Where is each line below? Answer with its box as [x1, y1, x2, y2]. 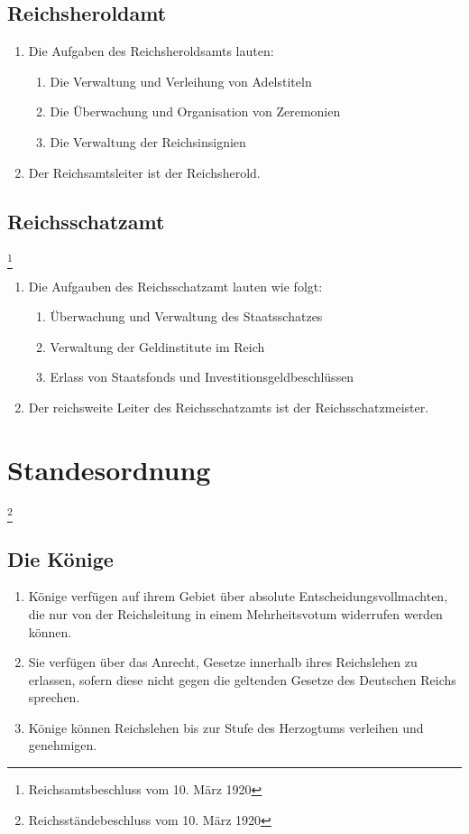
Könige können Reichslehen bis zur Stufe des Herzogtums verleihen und [28, 718, 424, 737]
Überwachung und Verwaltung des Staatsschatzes [50, 307, 323, 326]
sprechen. [28, 688, 80, 707]
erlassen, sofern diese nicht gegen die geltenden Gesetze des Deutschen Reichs [28, 670, 456, 689]
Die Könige [7, 544, 114, 572]
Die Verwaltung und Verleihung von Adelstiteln [50, 71, 312, 90]
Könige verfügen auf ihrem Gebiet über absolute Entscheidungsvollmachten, [28, 587, 448, 606]
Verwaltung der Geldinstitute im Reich [50, 337, 265, 356]
